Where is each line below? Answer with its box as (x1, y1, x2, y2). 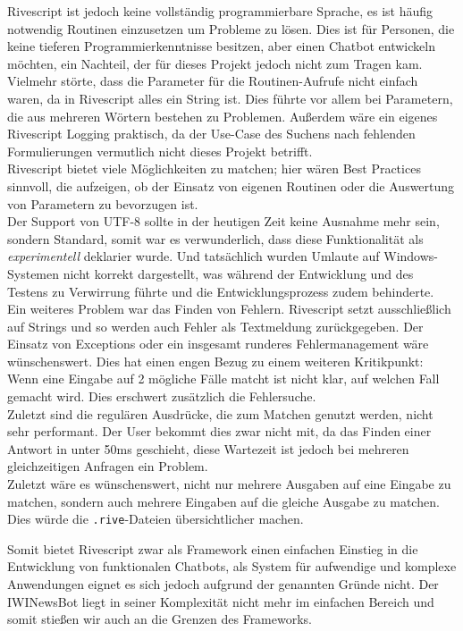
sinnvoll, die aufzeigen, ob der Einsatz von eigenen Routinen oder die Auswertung (7, 176, 455, 195)
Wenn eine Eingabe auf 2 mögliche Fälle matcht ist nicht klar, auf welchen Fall (7, 369, 440, 388)
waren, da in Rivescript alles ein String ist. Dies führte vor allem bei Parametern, (7, 88, 453, 107)
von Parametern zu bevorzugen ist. (7, 194, 198, 213)
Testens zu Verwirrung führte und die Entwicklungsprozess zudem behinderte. (7, 282, 434, 300)
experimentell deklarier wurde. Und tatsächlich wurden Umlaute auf (7, 247, 380, 265)
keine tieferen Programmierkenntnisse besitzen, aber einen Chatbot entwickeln (7, 37, 435, 55)
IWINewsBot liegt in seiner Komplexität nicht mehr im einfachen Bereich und (7, 592, 434, 610)
